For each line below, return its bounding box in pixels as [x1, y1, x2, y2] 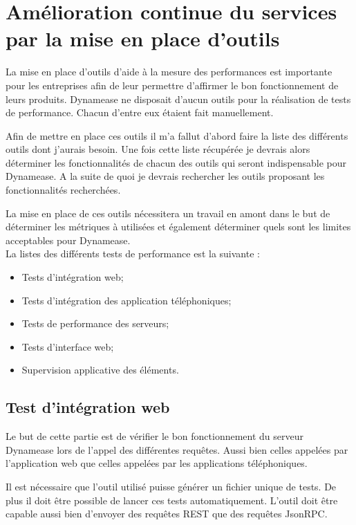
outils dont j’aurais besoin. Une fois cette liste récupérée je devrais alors [6, 142, 310, 156]
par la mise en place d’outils [6, 24, 280, 53]
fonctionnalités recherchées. [6, 183, 121, 197]
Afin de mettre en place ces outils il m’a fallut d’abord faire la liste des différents [6, 128, 348, 142]
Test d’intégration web [6, 396, 170, 418]
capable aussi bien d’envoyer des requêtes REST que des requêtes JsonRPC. [6, 506, 328, 521]
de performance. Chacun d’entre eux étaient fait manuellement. [6, 105, 274, 120]
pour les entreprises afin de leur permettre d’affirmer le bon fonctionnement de [6, 77, 339, 92]
